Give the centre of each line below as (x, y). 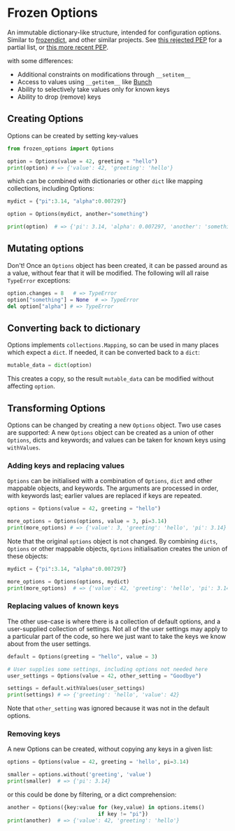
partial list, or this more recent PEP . (58, 47)
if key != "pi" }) (123, 814)
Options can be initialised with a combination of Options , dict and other (110, 481)
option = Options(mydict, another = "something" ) (78, 214)
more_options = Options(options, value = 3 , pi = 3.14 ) (87, 521)
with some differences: (40, 60)
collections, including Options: (51, 189)
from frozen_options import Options (60, 149)
